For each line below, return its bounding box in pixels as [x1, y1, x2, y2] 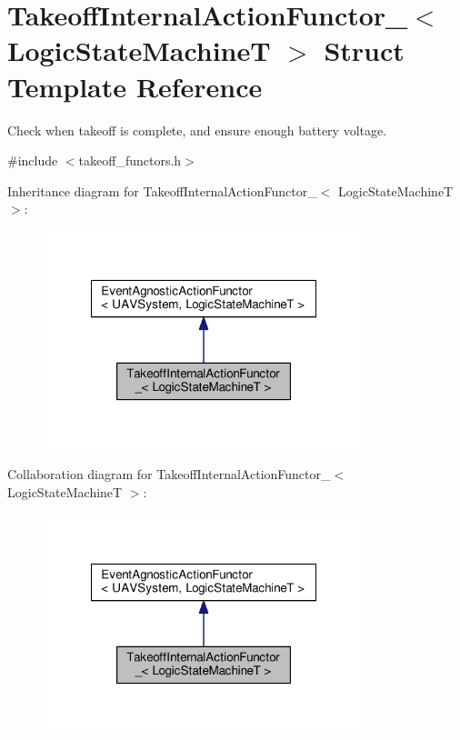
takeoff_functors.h [78, 151, 182, 170]
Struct [324, 32, 405, 69]
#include [7, 151, 58, 170]
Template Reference [7, 67, 263, 105]
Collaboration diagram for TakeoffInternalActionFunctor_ [7, 465, 331, 484]
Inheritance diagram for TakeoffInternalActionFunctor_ [7, 181, 317, 200]
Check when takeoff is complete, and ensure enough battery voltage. [7, 120, 387, 139]
